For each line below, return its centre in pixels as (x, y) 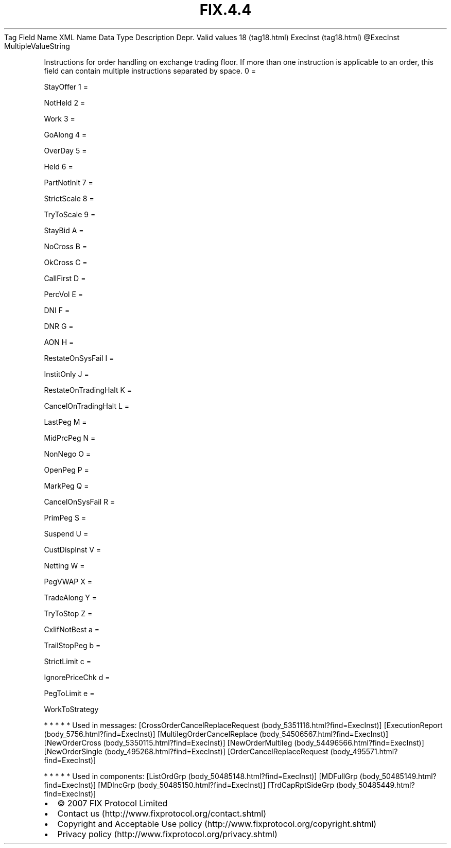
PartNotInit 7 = (68, 182)
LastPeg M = (65, 422)
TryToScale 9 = (70, 214)
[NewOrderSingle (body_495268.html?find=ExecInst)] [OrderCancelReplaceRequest (186, 751)
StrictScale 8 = (69, 198)
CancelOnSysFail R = (80, 501)
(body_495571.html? (364, 751)
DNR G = (59, 326)
